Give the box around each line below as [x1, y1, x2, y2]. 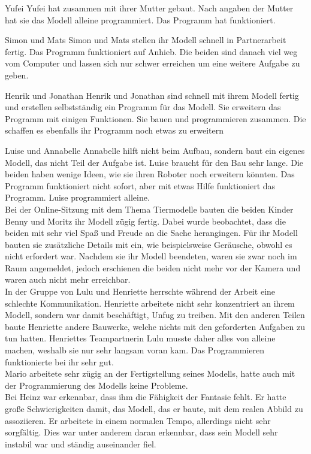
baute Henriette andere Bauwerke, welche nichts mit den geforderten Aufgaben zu [5, 320, 305, 332]
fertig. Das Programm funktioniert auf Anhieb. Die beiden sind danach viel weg [5, 45, 298, 57]
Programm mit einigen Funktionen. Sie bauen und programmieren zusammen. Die [5, 112, 306, 125]
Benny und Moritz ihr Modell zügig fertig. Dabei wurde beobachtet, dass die [5, 214, 286, 227]
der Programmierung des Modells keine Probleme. [5, 379, 188, 391]
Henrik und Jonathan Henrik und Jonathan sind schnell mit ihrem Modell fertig [5, 89, 299, 101]
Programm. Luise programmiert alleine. [5, 191, 150, 204]
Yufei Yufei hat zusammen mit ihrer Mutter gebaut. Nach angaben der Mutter [5, 2, 294, 14]
